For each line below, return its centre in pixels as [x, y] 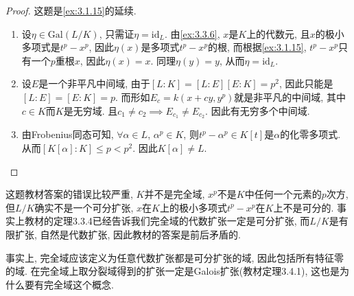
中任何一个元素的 [283, 194]
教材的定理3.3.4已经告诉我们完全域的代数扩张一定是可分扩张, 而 [167, 221]
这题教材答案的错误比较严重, [69, 194]
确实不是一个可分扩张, [84, 207]
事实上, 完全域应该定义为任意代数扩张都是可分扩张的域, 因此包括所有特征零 [175, 257]
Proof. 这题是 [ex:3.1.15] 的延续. [71, 10]
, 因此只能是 [306, 83]
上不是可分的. [304, 207]
